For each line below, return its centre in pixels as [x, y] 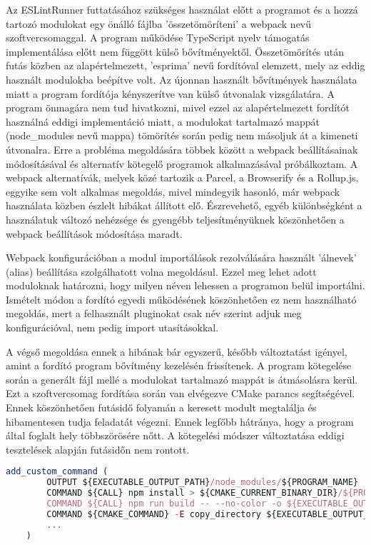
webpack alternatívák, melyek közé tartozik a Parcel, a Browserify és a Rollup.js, [182, 177]
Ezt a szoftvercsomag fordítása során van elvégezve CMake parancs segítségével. [181, 393]
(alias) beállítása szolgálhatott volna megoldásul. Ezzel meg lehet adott [161, 271]
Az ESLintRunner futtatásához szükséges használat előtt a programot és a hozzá [182, 9]
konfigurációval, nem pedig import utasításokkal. [112, 327]
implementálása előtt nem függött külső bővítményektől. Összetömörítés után [175, 51]
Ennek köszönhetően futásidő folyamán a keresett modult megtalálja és [161, 407]
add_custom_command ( [57, 472]
